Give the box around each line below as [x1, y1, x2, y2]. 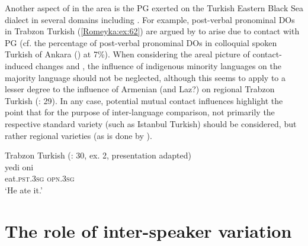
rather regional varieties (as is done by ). [5, 129, 152, 141]
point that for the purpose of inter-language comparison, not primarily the [5, 106, 275, 118]
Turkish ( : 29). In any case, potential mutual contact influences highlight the [5, 94, 283, 106]
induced [5, 59, 33, 72]
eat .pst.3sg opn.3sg [5, 172, 75, 184]
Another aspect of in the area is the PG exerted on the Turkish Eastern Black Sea [5, 2, 303, 14]
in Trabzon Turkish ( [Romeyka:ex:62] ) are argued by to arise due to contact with [5, 25, 300, 37]
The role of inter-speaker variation [5, 218, 292, 242]
